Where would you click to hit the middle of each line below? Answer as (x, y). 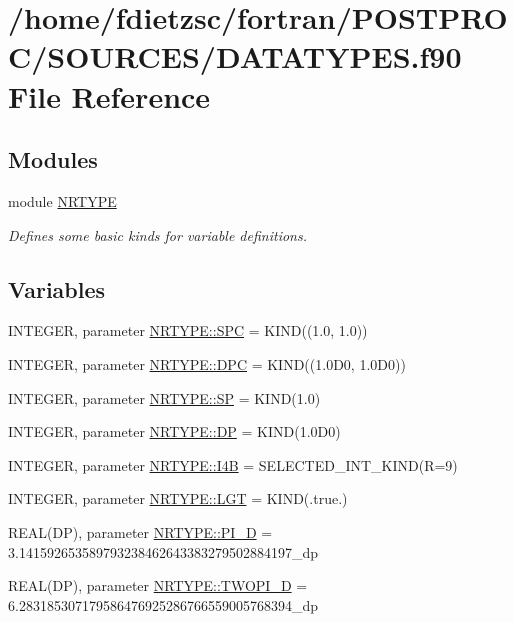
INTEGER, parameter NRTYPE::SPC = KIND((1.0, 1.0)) (188, 330)
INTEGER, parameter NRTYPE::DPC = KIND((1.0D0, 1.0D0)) (207, 363)
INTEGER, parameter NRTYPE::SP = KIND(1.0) (164, 397)
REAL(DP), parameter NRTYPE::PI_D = (140, 531)
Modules (53, 159)
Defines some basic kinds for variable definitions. (157, 234)
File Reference (109, 95)
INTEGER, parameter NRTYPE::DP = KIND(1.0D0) (174, 431)
